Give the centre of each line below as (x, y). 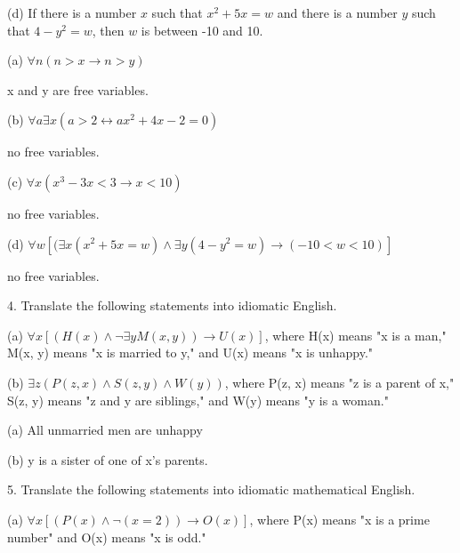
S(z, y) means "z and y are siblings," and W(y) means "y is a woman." (198, 400)
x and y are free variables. (78, 89)
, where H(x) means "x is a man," (355, 335)
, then (108, 30)
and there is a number (337, 12)
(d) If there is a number (72, 12)
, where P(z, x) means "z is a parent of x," (339, 382)
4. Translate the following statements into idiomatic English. (172, 305)
